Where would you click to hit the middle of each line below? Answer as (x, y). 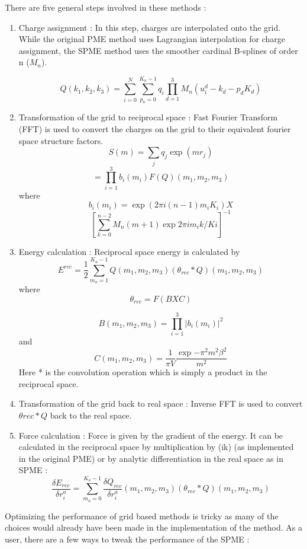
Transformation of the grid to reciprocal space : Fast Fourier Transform (148, 117)
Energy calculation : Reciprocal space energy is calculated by (129, 251)
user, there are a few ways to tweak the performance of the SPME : (127, 539)
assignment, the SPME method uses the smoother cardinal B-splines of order (158, 50)
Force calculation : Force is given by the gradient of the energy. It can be (151, 435)
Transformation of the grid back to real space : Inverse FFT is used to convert (161, 403)
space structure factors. (61, 140)
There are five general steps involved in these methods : (106, 7)
